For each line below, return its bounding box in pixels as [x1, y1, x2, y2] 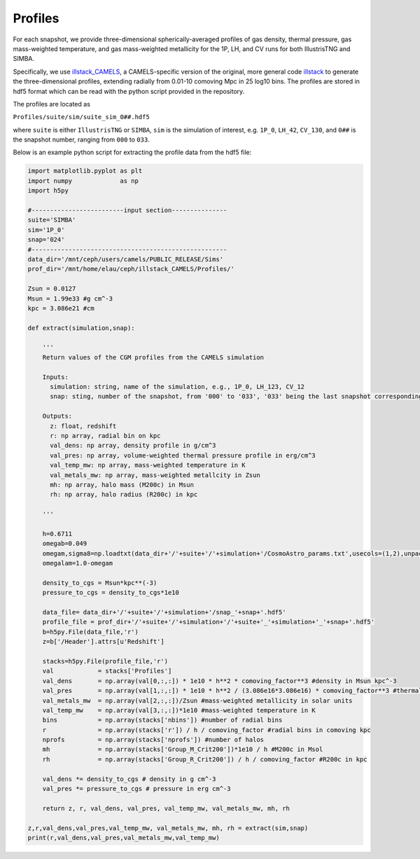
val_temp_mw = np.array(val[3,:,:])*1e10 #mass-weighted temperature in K [42, 706, 316, 714]
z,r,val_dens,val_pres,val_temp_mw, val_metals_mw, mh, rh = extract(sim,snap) [27, 824, 309, 832]
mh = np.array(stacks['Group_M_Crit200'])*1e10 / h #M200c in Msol [42, 745, 323, 753]
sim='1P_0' [27, 226, 65, 234]
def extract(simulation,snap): [27, 324, 136, 332]
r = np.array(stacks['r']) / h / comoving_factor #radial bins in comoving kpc [42, 726, 371, 734]
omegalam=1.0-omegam [42, 559, 113, 568]
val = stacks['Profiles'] [42, 667, 172, 675]
